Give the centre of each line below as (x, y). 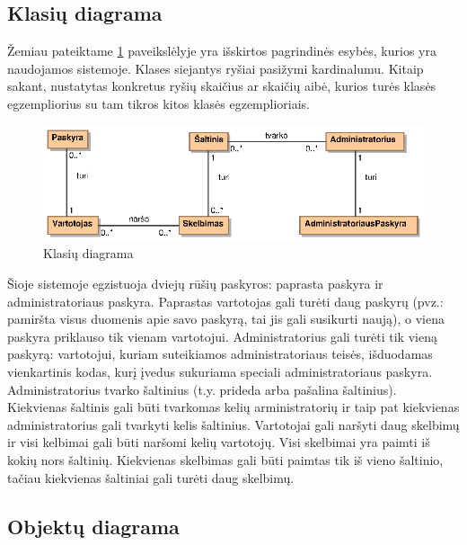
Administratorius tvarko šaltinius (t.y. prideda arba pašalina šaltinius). (202, 389)
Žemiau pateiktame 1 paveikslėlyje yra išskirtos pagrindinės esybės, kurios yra (222, 51)
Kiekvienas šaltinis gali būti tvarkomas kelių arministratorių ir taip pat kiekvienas (233, 407)
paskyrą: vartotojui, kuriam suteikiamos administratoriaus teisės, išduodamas (220, 354)
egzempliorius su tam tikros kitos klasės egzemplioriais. (159, 103)
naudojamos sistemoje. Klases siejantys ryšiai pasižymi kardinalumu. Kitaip (216, 68)
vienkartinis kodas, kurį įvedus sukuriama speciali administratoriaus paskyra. (220, 371)
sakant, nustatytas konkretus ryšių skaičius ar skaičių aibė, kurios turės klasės (222, 86)
